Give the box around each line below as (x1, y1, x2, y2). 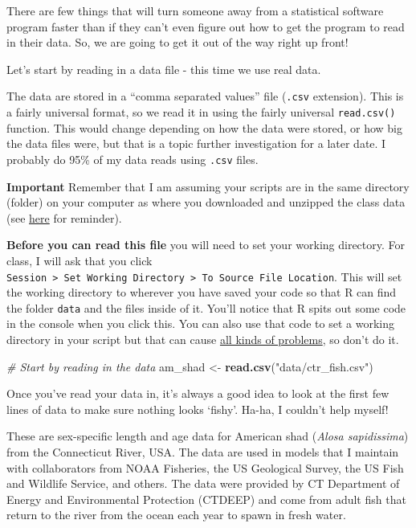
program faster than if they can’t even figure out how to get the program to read (6, 18, 405, 35)
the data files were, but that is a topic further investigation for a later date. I (6, 135, 386, 152)
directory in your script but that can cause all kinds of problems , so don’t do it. (6, 331, 399, 347)
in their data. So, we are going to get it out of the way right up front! (6, 34, 349, 51)
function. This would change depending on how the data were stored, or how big (6, 119, 403, 136)
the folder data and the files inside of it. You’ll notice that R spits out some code (6, 299, 406, 316)
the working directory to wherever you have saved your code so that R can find (6, 284, 397, 301)
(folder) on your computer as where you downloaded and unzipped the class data (6, 194, 406, 211)
